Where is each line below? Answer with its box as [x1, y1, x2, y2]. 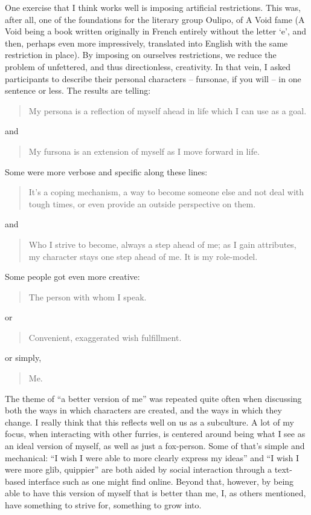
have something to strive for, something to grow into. [5, 499, 202, 511]
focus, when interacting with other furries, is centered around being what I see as [5, 427, 306, 440]
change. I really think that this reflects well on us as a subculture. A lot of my [5, 415, 294, 428]
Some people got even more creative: [5, 270, 140, 283]
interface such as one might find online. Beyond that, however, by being [28, 475, 294, 487]
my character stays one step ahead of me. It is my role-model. [28, 250, 258, 262]
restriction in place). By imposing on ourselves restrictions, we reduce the [5, 48, 277, 61]
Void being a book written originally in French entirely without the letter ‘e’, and [5, 25, 307, 37]
